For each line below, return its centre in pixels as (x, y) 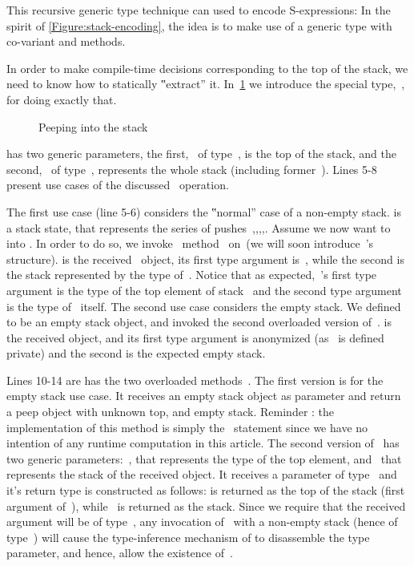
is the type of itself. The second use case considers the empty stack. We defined (204, 306)
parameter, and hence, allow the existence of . (120, 553)
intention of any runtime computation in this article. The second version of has (203, 443)
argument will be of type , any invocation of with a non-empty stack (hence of (202, 522)
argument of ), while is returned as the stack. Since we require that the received (206, 505)
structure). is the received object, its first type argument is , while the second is (205, 259)
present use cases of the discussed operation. (118, 185)
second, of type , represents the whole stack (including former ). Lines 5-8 (192, 169)
